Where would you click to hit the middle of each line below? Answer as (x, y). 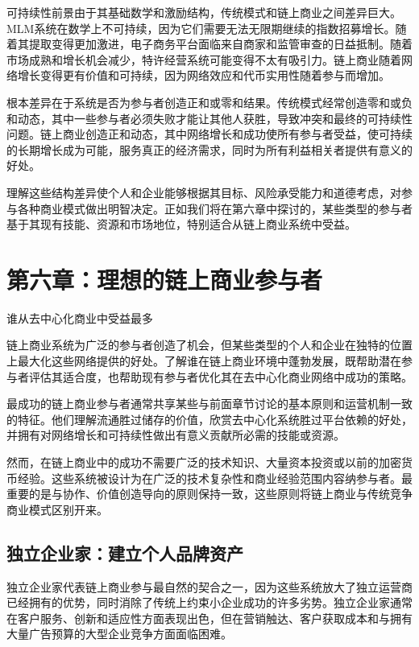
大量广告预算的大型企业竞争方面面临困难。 (119, 634)
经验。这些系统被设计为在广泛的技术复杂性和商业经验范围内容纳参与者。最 (215, 478)
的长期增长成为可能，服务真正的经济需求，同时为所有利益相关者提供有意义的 (209, 149)
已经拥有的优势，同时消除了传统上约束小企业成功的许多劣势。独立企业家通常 (209, 602)
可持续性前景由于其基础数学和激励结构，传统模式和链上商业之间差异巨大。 (204, 12)
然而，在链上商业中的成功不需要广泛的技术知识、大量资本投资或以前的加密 (204, 462)
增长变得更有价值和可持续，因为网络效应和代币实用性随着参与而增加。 (203, 75)
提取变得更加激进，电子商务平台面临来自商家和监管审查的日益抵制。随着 (220, 44)
